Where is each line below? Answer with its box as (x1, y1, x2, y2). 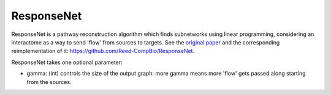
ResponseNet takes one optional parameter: (11, 58, 123, 66)
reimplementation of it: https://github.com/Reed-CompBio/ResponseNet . (11, 47, 195, 55)
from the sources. (26, 78, 72, 85)
